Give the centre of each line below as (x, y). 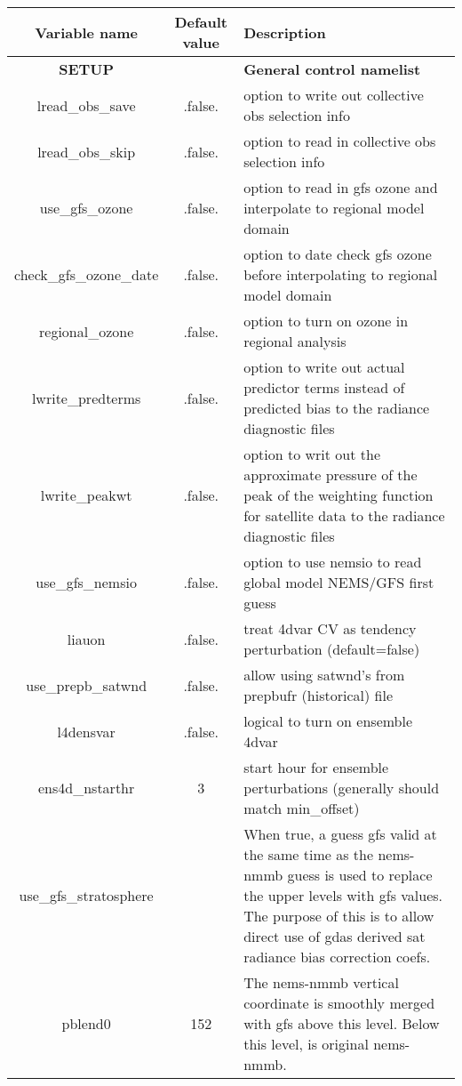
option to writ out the (312, 454)
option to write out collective (334, 95)
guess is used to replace (360, 875)
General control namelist (332, 69)
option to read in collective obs (340, 141)
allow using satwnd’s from (324, 675)
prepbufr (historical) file (318, 695)
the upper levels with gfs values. (343, 895)
